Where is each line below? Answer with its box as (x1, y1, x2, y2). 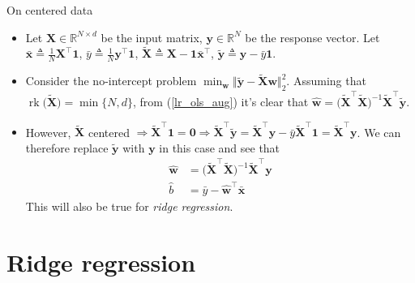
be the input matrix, (101, 28, 203, 45)
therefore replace (25, 139, 109, 156)
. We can (357, 123, 401, 140)
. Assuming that (286, 72, 366, 89)
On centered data (6, 2, 93, 18)
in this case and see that (159, 139, 280, 156)
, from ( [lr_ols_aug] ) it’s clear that (133, 92, 309, 109)
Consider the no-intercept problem (25, 72, 197, 89)
